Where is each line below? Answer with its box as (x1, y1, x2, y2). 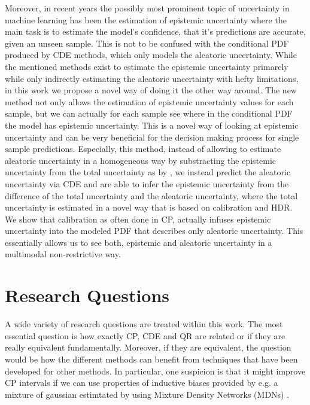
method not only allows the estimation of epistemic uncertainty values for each (5, 95, 294, 108)
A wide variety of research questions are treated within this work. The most (5, 318, 283, 330)
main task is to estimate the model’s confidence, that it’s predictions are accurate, (5, 25, 306, 38)
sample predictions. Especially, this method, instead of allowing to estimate (5, 142, 281, 155)
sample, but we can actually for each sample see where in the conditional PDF (5, 107, 293, 120)
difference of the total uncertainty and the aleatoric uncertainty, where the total (5, 189, 298, 202)
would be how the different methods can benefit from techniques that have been (5, 352, 298, 365)
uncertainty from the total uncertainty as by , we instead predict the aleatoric (5, 166, 291, 178)
